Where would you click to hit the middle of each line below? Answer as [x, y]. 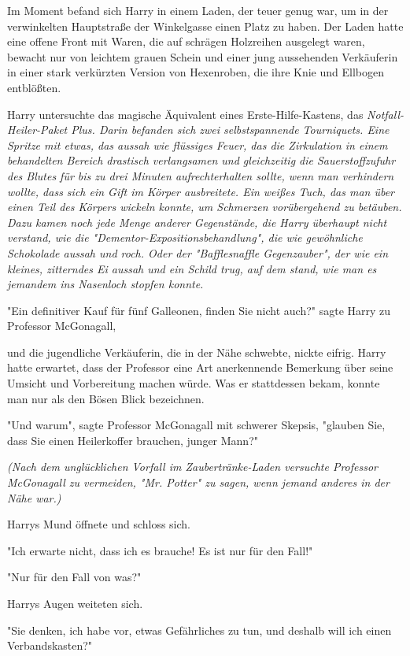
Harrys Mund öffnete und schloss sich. [99, 524]
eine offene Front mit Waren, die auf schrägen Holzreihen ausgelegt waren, [186, 41]
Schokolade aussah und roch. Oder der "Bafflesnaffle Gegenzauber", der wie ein [198, 252]
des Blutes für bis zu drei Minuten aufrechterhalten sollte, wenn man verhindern [201, 175]
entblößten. [34, 87]
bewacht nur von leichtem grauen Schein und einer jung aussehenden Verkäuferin [203, 56]
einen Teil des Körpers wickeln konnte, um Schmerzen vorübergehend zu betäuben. [205, 207]
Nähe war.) [34, 497]
